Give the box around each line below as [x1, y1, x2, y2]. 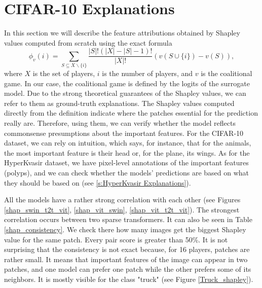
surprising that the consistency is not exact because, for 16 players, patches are [4, 244, 250, 255]
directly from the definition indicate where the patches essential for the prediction [4, 107, 258, 118]
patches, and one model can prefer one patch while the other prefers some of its [4, 264, 251, 274]
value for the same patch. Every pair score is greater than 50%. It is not [4, 234, 228, 244]
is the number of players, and [102, 68, 193, 79]
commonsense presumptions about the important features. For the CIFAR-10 [4, 127, 244, 138]
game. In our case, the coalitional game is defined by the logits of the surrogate [4, 78, 250, 88]
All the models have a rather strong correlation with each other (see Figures [4, 194, 241, 205]
